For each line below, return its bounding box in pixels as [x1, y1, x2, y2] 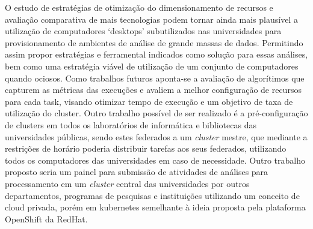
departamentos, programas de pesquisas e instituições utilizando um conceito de [5, 189, 300, 201]
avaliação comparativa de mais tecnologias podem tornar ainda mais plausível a [5, 13, 298, 25]
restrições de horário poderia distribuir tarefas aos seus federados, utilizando [5, 142, 287, 155]
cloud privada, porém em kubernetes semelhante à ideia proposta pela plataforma [5, 201, 306, 213]
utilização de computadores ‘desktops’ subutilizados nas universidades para [5, 25, 282, 37]
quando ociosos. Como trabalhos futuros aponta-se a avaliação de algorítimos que [5, 71, 305, 84]
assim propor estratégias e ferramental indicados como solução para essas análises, [5, 48, 308, 61]
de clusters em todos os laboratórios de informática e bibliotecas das [5, 118, 256, 131]
